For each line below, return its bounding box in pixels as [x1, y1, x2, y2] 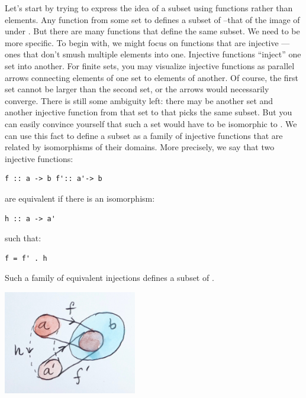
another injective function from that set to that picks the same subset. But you [5, 106, 292, 118]
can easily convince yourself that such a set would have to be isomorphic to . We [5, 117, 297, 130]
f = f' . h [5, 254, 47, 263]
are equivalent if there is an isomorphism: [5, 192, 155, 204]
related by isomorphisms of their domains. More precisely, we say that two [5, 141, 275, 153]
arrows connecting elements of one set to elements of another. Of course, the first [5, 71, 299, 83]
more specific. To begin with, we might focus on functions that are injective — [5, 36, 290, 48]
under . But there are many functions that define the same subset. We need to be [5, 25, 300, 37]
